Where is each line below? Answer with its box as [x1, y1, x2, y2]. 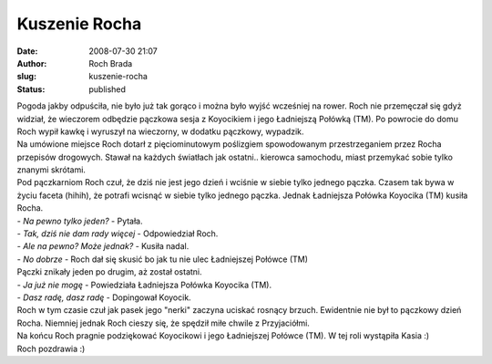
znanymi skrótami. [16, 164, 87, 175]
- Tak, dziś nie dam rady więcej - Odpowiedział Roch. [16, 228, 219, 239]
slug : [16, 71, 36, 82]
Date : [16, 46, 38, 57]
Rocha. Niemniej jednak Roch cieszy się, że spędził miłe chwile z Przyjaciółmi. [16, 317, 310, 328]
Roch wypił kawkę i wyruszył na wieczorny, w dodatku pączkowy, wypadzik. [16, 126, 304, 137]
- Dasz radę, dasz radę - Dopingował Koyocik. [16, 292, 191, 303]
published [88, 83, 127, 95]
